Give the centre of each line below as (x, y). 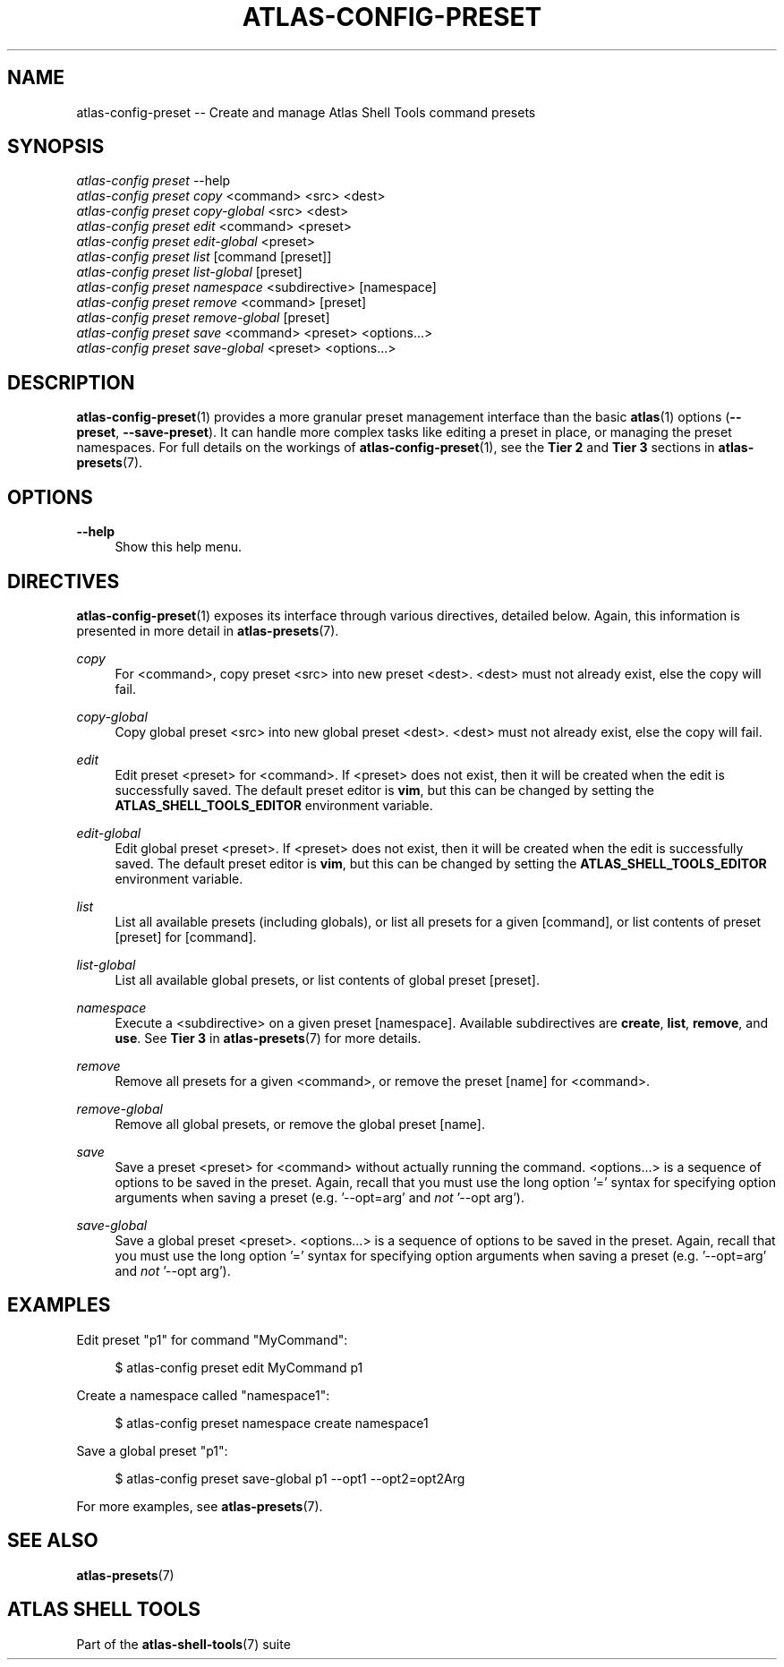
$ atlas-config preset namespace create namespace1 (272, 1423)
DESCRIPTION (71, 382)
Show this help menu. (179, 547)
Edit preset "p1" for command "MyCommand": (212, 1339)
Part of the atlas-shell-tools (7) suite (183, 1644)
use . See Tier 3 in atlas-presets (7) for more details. (268, 1038)
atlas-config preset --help (153, 181)
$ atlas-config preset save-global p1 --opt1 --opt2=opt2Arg (290, 1478)
